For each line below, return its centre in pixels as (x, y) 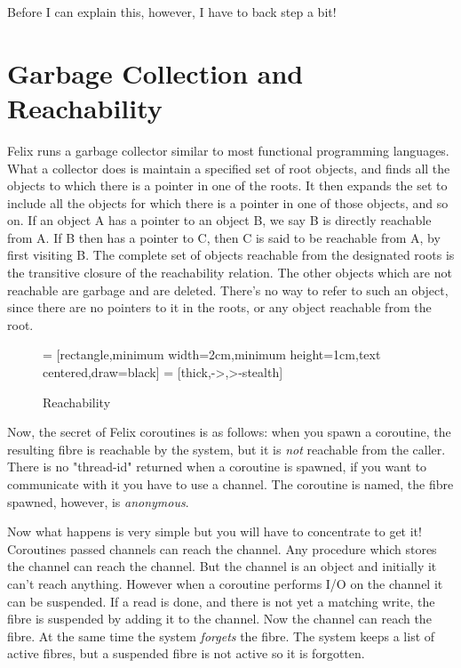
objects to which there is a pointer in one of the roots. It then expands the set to (227, 185)
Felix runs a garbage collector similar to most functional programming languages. (228, 150)
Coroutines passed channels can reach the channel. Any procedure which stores (222, 548)
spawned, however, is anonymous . (98, 501)
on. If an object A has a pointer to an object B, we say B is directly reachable (219, 220)
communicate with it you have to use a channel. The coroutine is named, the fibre (230, 484)
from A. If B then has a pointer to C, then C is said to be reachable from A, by (224, 237)
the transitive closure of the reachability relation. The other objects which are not (230, 273)
